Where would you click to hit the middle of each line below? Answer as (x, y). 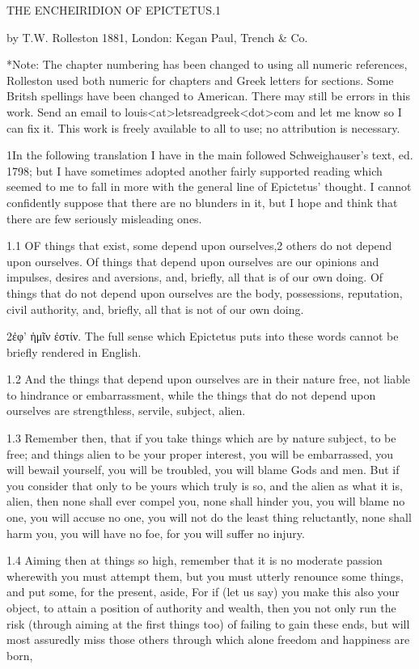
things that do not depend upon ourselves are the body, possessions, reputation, (205, 292)
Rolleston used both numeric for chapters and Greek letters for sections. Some (200, 80)
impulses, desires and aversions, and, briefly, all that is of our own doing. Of (195, 277)
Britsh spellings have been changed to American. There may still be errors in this (209, 96)
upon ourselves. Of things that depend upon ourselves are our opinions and (193, 261)
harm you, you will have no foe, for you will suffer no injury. (156, 533)
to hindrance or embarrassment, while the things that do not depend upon (191, 394)
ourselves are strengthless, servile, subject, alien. (126, 411)
